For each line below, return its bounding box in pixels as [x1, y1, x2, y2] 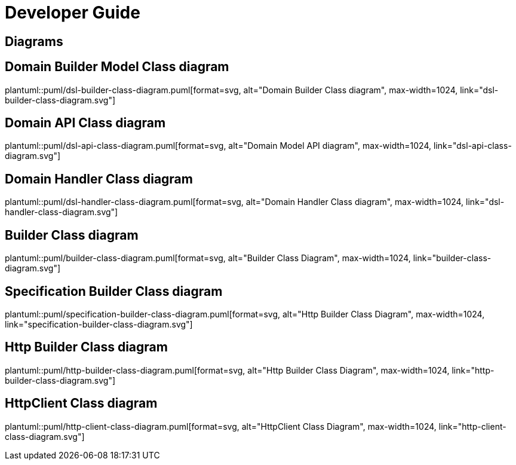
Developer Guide [5, 2, 140, 23]
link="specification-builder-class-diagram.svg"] [5, 319, 193, 329]
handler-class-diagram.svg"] [5, 207, 118, 218]
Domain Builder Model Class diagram [5, 59, 229, 75]
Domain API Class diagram [5, 115, 166, 131]
